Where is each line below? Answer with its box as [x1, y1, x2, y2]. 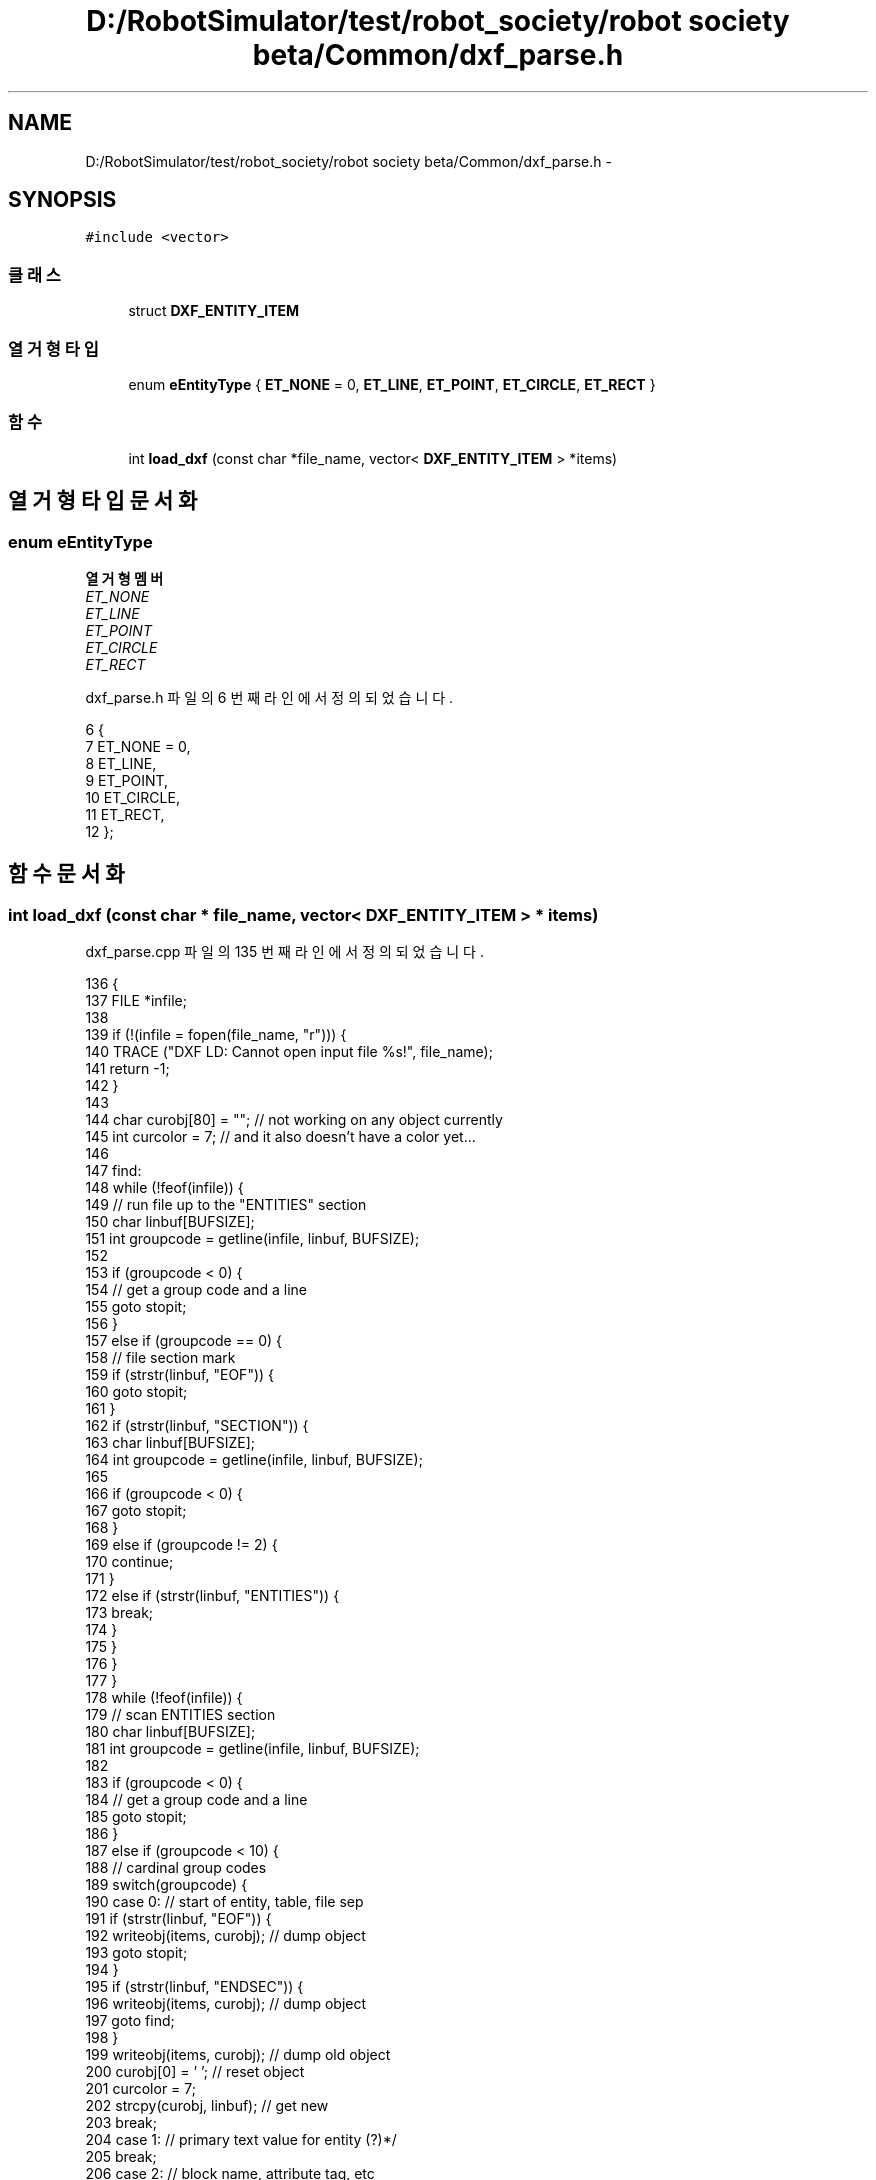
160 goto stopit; [85, 1383, 188, 1401]
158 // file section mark [85, 1349, 236, 1367]
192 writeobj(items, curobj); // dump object [85, 1927, 366, 1945]
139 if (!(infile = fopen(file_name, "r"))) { [85, 1026, 347, 1044]
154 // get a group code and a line [85, 1281, 307, 1299]
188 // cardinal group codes [85, 1859, 267, 1877]
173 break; [85, 1604, 154, 1622]
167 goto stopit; [85, 1502, 187, 1520]
